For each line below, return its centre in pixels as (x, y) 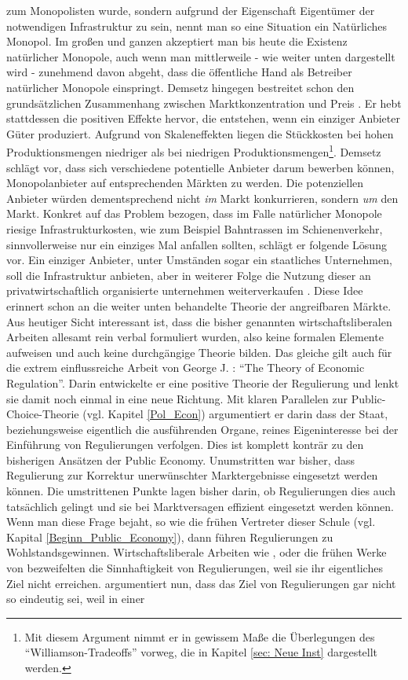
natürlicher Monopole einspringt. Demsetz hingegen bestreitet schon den (180, 87)
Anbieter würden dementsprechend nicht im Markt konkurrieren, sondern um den (202, 198)
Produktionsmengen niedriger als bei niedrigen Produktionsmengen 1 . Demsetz (194, 151)
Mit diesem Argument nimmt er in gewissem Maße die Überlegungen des (200, 636)
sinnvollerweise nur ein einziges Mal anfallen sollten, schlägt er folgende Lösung (197, 244)
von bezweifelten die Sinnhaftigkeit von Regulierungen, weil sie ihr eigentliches (195, 568)
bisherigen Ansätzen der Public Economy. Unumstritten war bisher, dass (181, 459)
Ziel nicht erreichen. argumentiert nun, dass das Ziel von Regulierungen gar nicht (201, 583)
